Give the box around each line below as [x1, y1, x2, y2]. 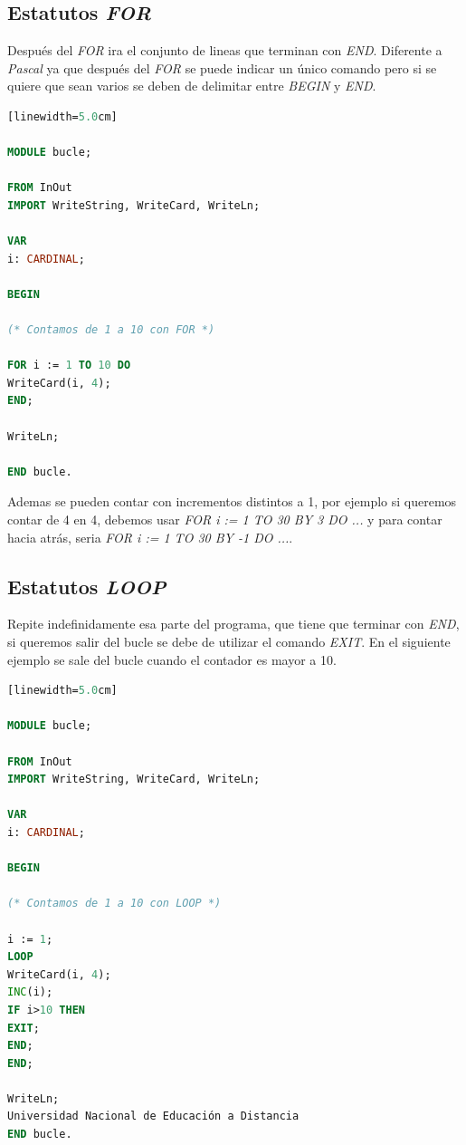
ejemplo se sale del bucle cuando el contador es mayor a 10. [7, 649, 337, 669]
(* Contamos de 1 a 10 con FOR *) [7, 323, 215, 337]
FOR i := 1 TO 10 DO [7, 359, 131, 372]
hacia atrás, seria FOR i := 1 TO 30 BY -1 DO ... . [7, 527, 293, 546]
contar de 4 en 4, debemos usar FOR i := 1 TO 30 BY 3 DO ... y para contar [7, 510, 442, 529]
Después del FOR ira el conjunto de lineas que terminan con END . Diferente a [7, 41, 442, 60]
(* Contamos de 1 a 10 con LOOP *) [7, 897, 222, 910]
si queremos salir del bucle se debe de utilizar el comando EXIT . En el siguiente [7, 632, 451, 651]
